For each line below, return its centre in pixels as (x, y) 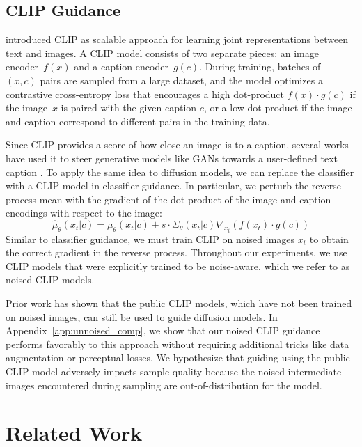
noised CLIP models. (50, 280)
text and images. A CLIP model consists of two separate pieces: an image (162, 53)
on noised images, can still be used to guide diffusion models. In (142, 316)
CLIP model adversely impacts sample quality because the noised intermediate (174, 371)
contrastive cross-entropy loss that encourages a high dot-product (145, 94)
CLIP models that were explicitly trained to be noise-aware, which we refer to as (178, 266)
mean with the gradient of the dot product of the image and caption (185, 199)
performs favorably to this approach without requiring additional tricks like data (178, 344)
